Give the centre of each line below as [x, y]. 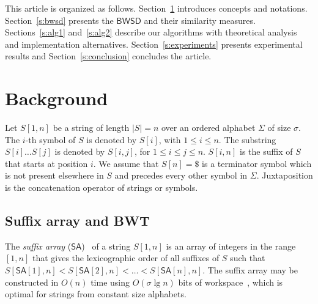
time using [110, 282]
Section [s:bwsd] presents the [59, 20]
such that [248, 258]
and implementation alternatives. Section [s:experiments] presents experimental [154, 44]
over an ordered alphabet [208, 128]
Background [57, 98]
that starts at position [46, 163]
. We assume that [126, 163]
